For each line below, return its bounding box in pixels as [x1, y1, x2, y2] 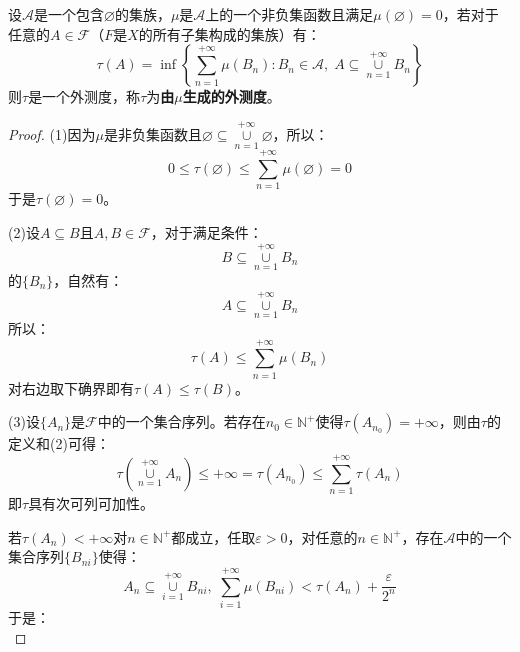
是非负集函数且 [103, 124, 202, 144]
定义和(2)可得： [8, 433, 110, 454]
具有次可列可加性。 [28, 493, 155, 514]
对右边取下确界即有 [8, 377, 134, 398]
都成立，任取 [171, 526, 256, 547]
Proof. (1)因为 [8, 124, 96, 144]
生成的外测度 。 [182, 86, 281, 107]
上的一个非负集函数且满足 [205, 4, 374, 24]
